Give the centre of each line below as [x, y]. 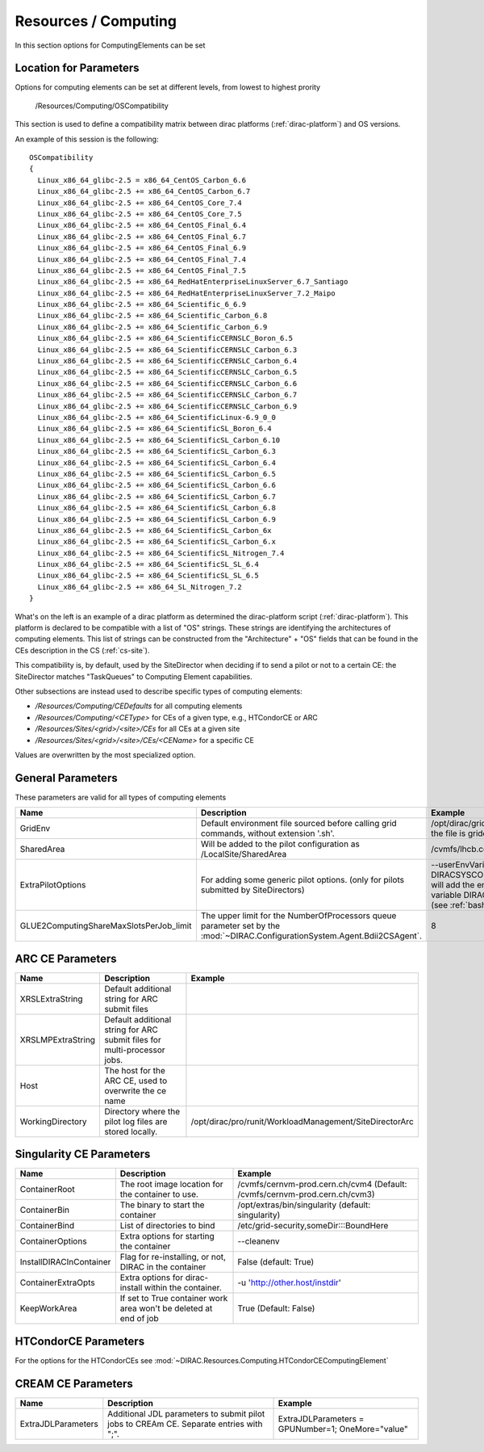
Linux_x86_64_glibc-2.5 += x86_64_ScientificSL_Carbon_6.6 [156, 485]
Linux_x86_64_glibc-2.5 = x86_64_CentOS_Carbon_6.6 [142, 180]
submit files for [133, 1039]
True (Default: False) [276, 1308]
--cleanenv [259, 1241]
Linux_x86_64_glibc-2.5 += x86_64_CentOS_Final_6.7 [142, 237]
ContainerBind [47, 1226]
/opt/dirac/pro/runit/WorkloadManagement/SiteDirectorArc [302, 1121]
